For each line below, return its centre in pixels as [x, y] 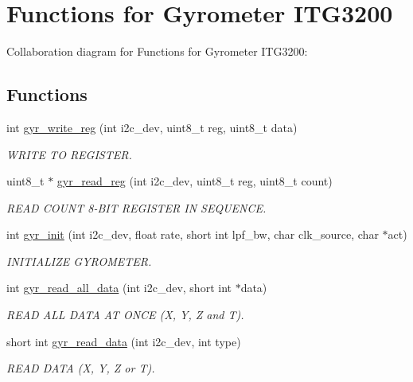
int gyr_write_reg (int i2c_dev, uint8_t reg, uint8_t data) [152, 127]
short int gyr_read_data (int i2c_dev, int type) [124, 341]
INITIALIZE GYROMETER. [79, 261]
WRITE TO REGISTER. [69, 154]
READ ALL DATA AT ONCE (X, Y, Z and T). [125, 315]
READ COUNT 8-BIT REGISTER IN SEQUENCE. [136, 207]
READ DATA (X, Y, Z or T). [81, 368]
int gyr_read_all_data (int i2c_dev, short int [119, 288]
